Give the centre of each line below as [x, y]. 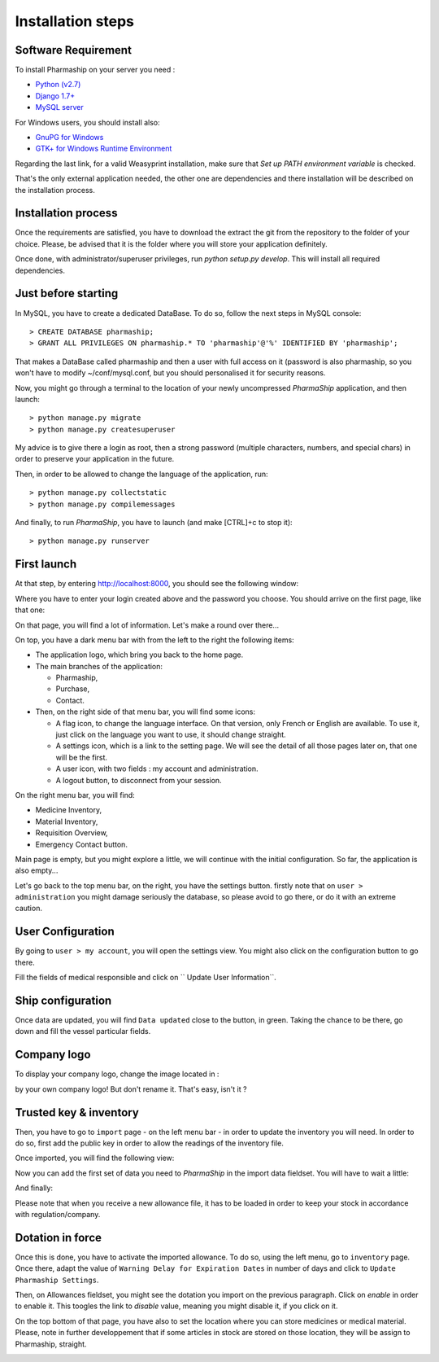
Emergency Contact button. [81, 844]
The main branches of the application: [99, 666]
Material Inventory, [67, 821]
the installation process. [55, 190]
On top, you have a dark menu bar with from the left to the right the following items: [154, 640]
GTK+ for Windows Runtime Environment [104, 149]
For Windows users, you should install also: [87, 122]
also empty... [37, 870]
